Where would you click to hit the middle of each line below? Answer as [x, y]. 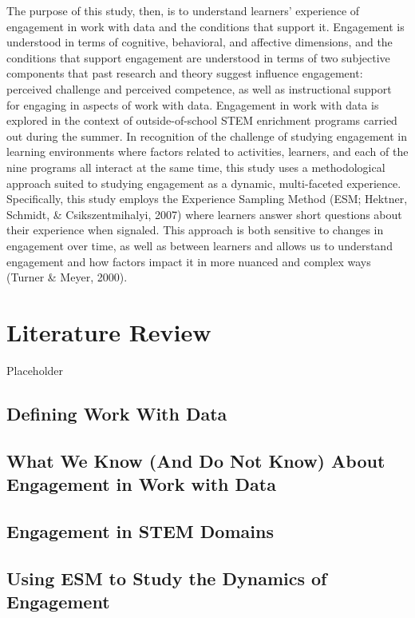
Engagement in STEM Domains [140, 530]
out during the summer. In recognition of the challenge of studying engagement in [207, 136]
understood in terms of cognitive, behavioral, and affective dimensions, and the [200, 42]
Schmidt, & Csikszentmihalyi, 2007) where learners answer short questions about [204, 214]
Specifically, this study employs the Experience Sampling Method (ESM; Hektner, [207, 199]
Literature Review [109, 331]
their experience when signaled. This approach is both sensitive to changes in [195, 230]
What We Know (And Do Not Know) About [196, 460]
